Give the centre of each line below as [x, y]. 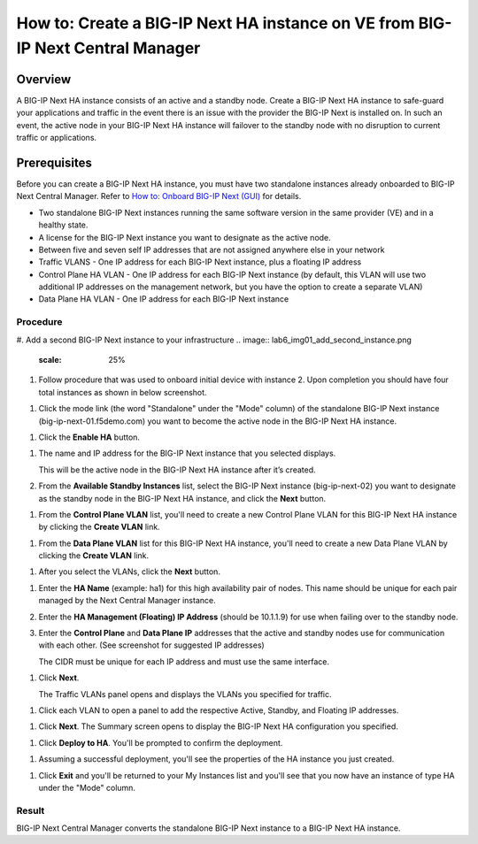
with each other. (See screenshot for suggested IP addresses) [151, 645]
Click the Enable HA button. [89, 437]
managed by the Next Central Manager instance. [127, 601]
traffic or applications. [57, 138]
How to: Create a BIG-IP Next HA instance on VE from [216, 23]
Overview [44, 79]
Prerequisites [54, 162]
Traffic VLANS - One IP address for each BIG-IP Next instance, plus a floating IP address [200, 262]
